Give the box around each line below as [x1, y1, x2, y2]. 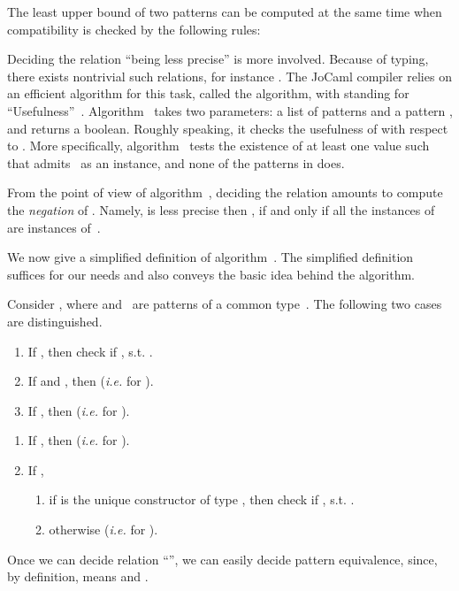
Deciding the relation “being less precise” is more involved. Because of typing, [7, 50, 429, 68]
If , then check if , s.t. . [27, 342, 153, 360]
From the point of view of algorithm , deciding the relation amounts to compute [7, 183, 443, 202]
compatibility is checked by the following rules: [7, 19, 261, 38]
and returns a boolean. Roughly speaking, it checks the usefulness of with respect [7, 119, 448, 137]
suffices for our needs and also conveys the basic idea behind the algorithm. [7, 265, 416, 283]
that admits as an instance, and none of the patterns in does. [7, 153, 345, 172]
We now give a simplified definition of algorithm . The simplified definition [7, 248, 414, 266]
